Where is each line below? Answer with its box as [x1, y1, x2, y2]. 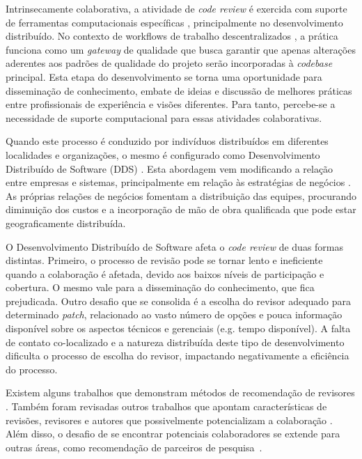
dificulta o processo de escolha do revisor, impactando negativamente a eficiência [6, 348, 349, 363]
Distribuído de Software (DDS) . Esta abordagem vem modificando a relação [6, 161, 333, 176]
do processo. [6, 361, 58, 376]
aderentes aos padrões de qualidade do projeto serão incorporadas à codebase [6, 56, 333, 70]
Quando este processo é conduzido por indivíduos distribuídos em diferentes [6, 134, 329, 148]
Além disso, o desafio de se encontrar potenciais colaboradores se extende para [6, 426, 340, 441]
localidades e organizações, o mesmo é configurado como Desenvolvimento [6, 147, 320, 162]
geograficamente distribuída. [6, 215, 126, 230]
